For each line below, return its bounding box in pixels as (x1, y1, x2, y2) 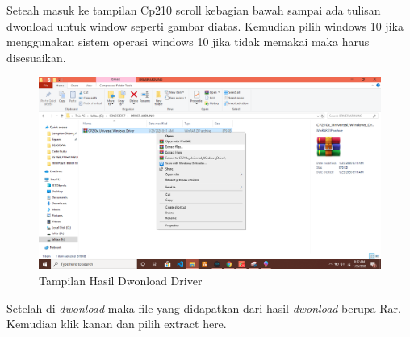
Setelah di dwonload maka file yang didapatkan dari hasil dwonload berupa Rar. (6, 299, 401, 316)
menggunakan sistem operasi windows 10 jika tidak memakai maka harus (6, 33, 370, 50)
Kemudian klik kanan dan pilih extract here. (6, 315, 227, 332)
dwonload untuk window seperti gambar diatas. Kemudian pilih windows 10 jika (6, 17, 404, 34)
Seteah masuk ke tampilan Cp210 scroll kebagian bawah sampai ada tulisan (6, 2, 381, 18)
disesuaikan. (6, 48, 66, 65)
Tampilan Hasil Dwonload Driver (39, 272, 203, 289)
